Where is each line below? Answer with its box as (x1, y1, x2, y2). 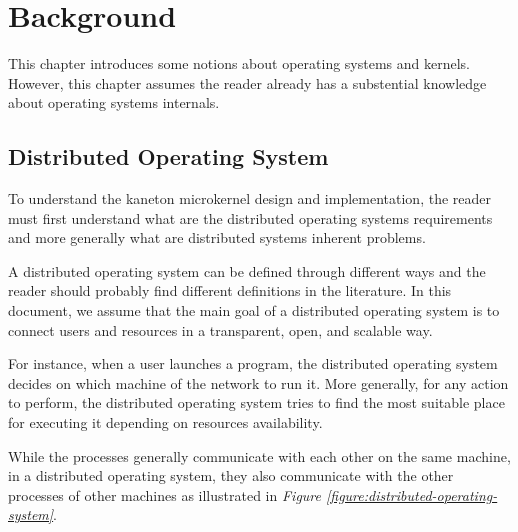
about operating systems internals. (8, 92, 220, 113)
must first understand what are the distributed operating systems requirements (8, 207, 493, 228)
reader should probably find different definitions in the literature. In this (8, 280, 452, 301)
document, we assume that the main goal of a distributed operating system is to (8, 300, 500, 321)
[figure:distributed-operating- (325, 484, 498, 505)
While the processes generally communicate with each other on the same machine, (8, 445, 511, 466)
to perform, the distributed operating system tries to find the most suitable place (8, 392, 505, 413)
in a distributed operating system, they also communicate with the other (8, 465, 454, 486)
